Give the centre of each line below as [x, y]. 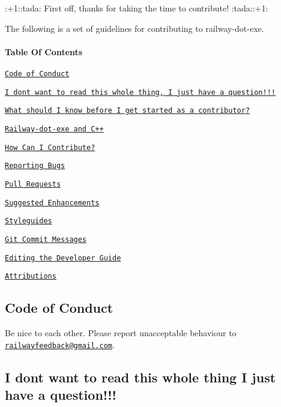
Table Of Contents [44, 51]
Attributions [31, 276]
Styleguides [29, 221]
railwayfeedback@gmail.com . [60, 344]
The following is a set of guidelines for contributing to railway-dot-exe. [134, 28]
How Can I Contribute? [50, 147]
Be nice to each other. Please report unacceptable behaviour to [121, 333]
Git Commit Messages [46, 239]
